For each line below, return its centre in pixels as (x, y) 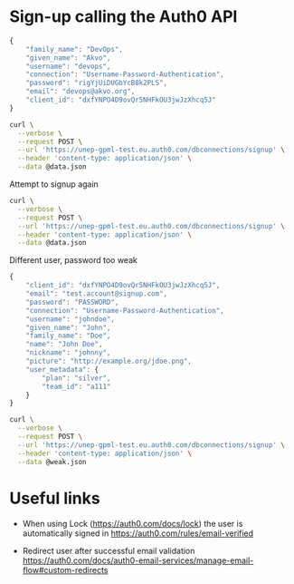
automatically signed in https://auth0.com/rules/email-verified (138, 533)
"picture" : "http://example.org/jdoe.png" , (109, 361)
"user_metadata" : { (62, 369)
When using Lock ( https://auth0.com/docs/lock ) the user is (133, 523)
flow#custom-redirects (65, 569)
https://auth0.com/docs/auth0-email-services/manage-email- (138, 560)
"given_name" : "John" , (68, 327)
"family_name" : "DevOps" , (75, 49)
